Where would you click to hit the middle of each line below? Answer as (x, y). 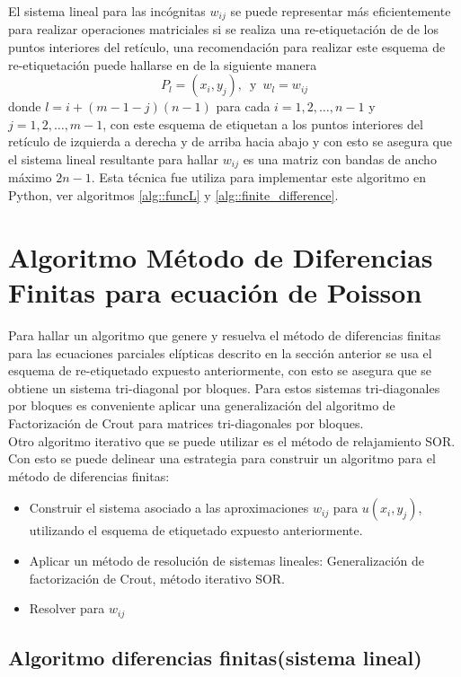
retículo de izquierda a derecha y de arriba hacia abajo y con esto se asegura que (230, 141)
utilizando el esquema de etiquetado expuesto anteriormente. (196, 530)
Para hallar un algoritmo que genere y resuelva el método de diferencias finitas (225, 334)
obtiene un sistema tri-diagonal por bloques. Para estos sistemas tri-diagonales (224, 387)
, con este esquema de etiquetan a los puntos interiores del (263, 123)
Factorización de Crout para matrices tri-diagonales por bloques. (186, 422)
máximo (30, 177)
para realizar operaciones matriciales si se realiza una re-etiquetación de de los (223, 29)
